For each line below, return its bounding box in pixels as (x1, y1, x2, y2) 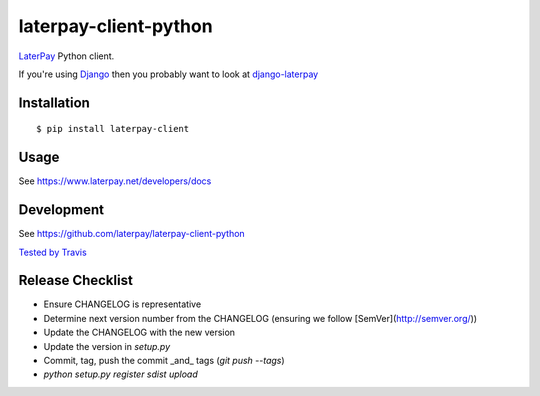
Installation (18, 94, 90, 111)
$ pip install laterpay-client (36, 123, 190, 135)
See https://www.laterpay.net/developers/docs (18, 175, 212, 187)
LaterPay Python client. (18, 50, 115, 62)
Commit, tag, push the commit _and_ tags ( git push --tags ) (43, 355, 285, 367)
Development (18, 201, 105, 219)
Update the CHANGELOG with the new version (43, 326, 235, 339)
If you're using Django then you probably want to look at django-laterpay (18, 68, 319, 80)
